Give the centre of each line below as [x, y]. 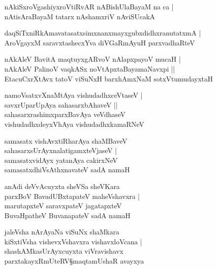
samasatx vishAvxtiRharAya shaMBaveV [66, 140]
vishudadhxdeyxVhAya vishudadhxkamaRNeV [74, 124]
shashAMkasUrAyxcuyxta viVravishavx [64, 251]
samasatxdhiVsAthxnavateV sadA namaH [67, 170]
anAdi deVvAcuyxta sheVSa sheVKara [62, 186]
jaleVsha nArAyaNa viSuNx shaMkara [62, 232]
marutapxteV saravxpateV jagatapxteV [63, 206]
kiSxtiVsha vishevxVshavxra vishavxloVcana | [73, 241]
